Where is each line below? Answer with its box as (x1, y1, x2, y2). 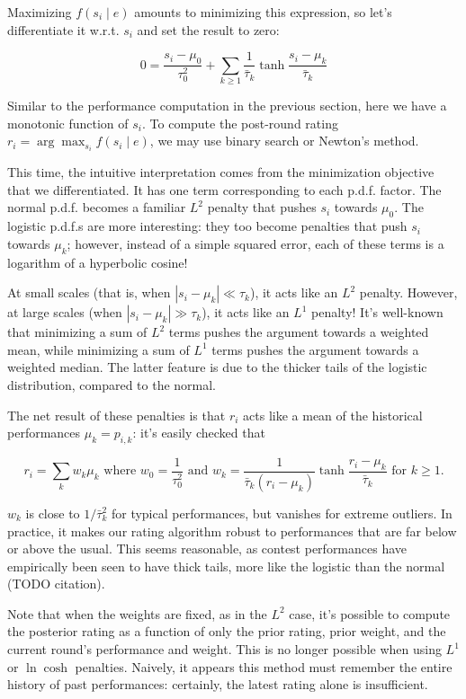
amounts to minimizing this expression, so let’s (134, 3, 392, 21)
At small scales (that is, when (7, 283, 171, 302)
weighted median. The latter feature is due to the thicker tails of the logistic (7, 358, 427, 376)
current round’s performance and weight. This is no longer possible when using (7, 640, 442, 659)
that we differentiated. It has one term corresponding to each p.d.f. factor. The (7, 180, 442, 199)
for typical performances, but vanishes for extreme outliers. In (111, 503, 453, 522)
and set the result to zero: (137, 20, 280, 39)
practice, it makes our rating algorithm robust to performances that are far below (7, 521, 457, 540)
